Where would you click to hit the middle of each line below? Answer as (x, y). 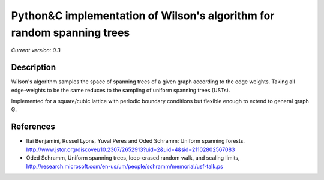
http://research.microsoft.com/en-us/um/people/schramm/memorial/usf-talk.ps (124, 166)
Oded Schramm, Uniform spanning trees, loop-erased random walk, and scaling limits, (133, 158)
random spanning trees (70, 32)
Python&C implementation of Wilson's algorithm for (143, 16)
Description (34, 67)
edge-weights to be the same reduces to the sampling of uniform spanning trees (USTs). (121, 90)
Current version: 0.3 (36, 50)
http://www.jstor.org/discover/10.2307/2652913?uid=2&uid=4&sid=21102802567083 (130, 149)
